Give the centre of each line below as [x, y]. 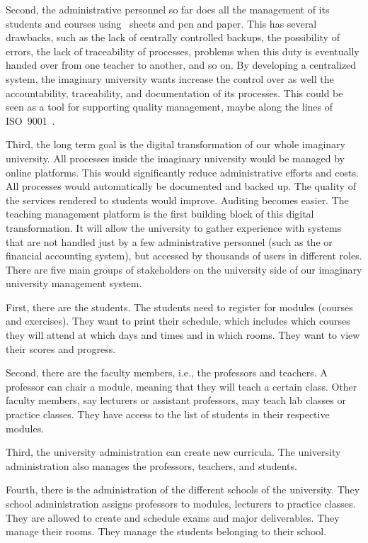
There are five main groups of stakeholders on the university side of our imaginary [184, 269]
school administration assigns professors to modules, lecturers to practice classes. [181, 503]
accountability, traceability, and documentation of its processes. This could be [174, 93]
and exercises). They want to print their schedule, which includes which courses [178, 321]
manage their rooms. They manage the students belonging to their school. [166, 531]
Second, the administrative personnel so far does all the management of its [168, 9]
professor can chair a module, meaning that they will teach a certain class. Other [182, 386]
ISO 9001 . [30, 120]
